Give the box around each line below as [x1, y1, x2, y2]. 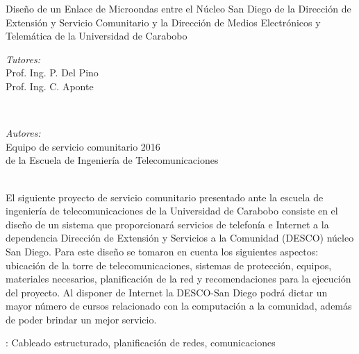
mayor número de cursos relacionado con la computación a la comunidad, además [6, 298, 352, 313]
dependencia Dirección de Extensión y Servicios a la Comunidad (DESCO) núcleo [6, 230, 354, 245]
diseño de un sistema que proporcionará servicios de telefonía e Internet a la [6, 217, 329, 231]
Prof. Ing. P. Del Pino [6, 65, 99, 80]
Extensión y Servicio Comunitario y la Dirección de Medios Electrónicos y [6, 15, 321, 29]
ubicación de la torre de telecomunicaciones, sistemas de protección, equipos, [6, 258, 332, 272]
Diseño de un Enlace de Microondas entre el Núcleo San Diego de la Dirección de [6, 1, 351, 15]
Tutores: [6, 51, 40, 66]
